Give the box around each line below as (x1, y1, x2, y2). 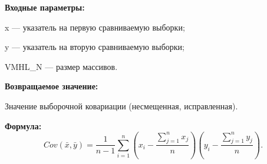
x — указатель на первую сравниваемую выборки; (5, 21, 185, 33)
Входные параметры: (5, 1, 85, 13)
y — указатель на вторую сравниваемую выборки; (5, 41, 184, 53)
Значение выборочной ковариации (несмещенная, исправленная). (5, 99, 238, 112)
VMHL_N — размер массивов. (5, 60, 118, 72)
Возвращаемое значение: (5, 80, 98, 92)
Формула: (5, 119, 42, 132)
